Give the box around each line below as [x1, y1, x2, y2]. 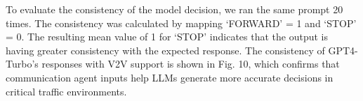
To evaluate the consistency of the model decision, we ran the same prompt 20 [6, 2, 343, 16]
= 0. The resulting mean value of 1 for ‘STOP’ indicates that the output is [6, 29, 329, 44]
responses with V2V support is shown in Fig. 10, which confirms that [41, 56, 340, 71]
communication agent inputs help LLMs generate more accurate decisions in [6, 70, 334, 84]
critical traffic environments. [6, 84, 127, 98]
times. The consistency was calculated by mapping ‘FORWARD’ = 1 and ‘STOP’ [6, 15, 357, 30]
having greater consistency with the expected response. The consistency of [6, 42, 325, 57]
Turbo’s [6, 56, 39, 71]
